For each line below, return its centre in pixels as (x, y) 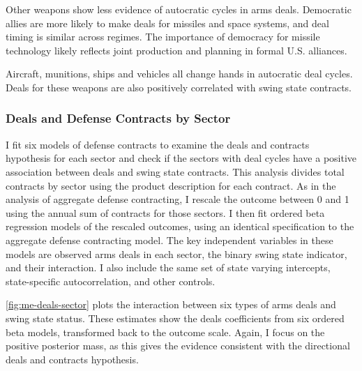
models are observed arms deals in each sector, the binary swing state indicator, (176, 253)
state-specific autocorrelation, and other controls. (111, 281)
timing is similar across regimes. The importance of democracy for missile (163, 37)
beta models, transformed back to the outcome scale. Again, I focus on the (165, 332)
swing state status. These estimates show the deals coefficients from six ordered (175, 318)
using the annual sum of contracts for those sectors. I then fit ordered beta (165, 212)
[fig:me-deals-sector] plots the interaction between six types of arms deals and (171, 304)
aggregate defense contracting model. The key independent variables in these (169, 240)
